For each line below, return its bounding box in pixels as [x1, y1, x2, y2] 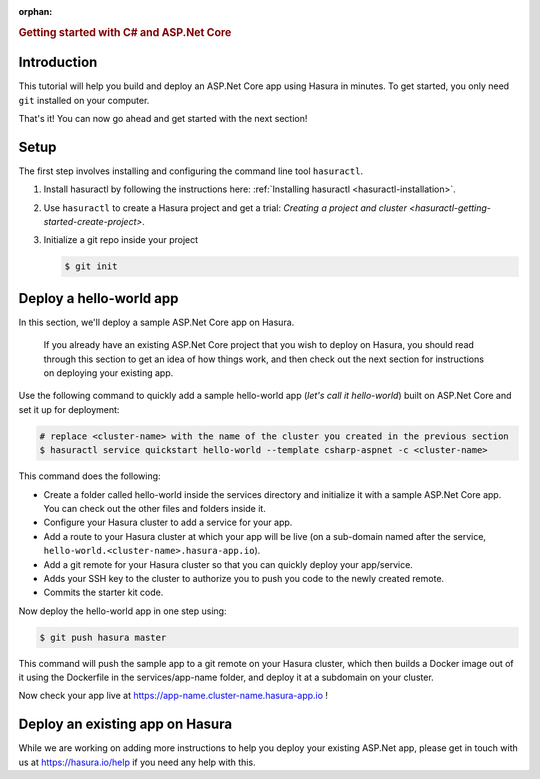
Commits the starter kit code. [43, 586, 164, 599]
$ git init [64, 261, 118, 272]
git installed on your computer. [18, 94, 150, 106]
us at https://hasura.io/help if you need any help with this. [18, 756, 256, 768]
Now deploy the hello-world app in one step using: [18, 605, 227, 617]
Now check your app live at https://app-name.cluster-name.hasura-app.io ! [18, 690, 329, 702]
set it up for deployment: [18, 403, 120, 415]
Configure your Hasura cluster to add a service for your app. [43, 516, 293, 529]
